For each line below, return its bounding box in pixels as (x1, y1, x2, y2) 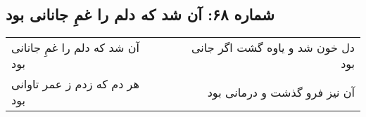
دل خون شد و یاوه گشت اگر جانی (191, 39, 355, 56)
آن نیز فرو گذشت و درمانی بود (207, 83, 355, 100)
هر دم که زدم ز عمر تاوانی (11, 76, 139, 92)
